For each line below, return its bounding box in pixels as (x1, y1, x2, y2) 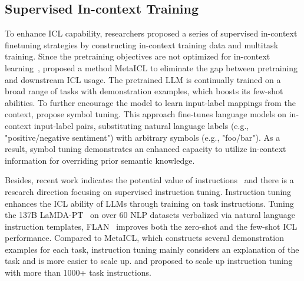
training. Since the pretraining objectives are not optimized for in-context (5, 50, 270, 62)
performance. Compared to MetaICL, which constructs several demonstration (5, 232, 284, 244)
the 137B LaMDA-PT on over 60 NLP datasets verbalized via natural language (5, 209, 295, 221)
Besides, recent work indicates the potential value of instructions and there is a (5, 174, 294, 186)
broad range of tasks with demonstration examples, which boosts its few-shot (5, 85, 283, 97)
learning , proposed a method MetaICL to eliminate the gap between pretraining (5, 61, 298, 74)
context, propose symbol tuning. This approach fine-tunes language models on (5, 108, 287, 120)
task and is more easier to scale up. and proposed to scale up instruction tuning (5, 254, 293, 267)
